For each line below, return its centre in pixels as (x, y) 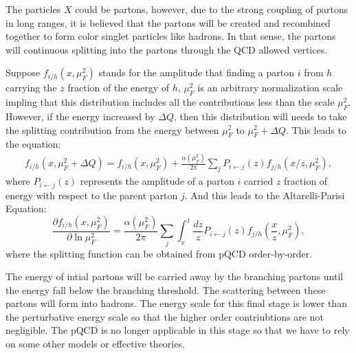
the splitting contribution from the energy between (112, 129)
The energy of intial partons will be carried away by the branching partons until (175, 276)
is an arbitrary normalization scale (270, 88)
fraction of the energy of (119, 88)
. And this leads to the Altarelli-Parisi (265, 195)
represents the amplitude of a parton (157, 181)
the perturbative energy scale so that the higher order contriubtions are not (165, 316)
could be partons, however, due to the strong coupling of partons (212, 9)
